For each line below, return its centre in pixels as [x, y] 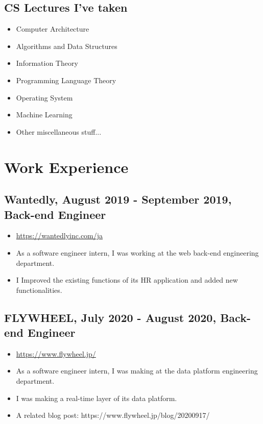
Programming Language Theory [66, 80]
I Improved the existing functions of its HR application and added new [127, 280]
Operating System [44, 97]
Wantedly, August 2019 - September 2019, [118, 199]
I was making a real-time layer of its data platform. [97, 398]
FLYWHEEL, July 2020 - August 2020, [110, 317]
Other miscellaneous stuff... [59, 131]
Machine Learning [44, 115]
